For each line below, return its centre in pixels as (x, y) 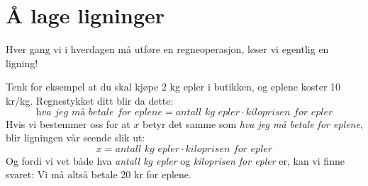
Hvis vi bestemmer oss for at (68, 123)
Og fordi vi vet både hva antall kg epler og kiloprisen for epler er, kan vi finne (175, 160)
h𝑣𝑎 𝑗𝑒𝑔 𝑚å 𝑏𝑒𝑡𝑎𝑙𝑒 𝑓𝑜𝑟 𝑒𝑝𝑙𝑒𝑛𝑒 (99, 112)
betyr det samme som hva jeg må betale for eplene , (253, 123)
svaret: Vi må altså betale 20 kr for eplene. (99, 174)
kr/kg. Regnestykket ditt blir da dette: (90, 100)
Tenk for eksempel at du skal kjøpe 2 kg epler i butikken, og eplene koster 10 (173, 87)
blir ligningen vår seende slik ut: (76, 138)
